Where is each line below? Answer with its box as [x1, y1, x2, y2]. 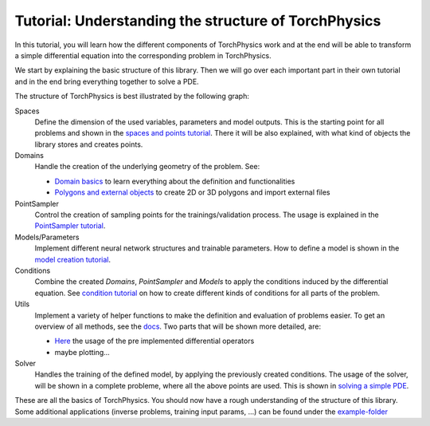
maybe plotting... [54, 347, 111, 357]
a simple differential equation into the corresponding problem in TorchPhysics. [14, 50, 272, 60]
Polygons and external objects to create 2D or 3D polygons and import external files [54, 187, 330, 197]
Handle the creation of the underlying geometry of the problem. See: [34, 162, 260, 172]
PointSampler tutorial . [34, 221, 106, 231]
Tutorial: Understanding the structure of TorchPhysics [14, 12, 381, 30]
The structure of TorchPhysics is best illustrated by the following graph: [14, 92, 250, 101]
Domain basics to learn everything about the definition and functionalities [54, 176, 295, 186]
